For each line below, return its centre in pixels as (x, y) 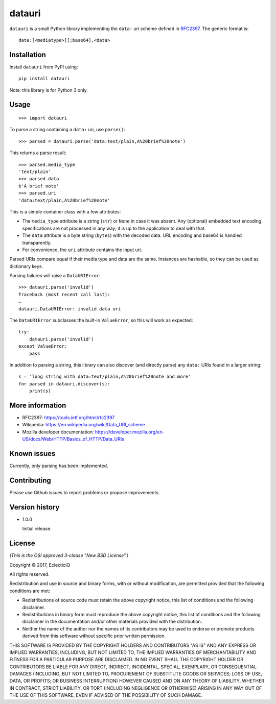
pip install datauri (44, 79)
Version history (34, 507)
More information (38, 405)
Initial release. (37, 529)
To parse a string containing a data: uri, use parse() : (67, 130)
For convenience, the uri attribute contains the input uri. (82, 250)
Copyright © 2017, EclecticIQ (40, 565)
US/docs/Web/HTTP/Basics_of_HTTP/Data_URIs (73, 439)
